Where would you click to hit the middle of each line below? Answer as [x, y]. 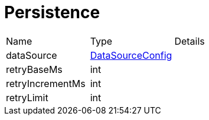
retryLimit [27, 97]
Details [190, 41]
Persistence [52, 12]
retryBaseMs [34, 69]
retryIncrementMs [46, 83]
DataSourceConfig [131, 55]
